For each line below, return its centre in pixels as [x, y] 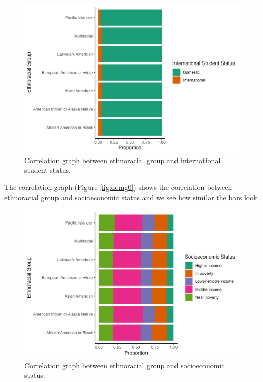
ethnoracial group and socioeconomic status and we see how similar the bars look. [132, 197]
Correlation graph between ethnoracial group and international [123, 160]
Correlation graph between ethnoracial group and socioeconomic [125, 365]
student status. [48, 170]
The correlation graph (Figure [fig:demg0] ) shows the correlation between [118, 187]
